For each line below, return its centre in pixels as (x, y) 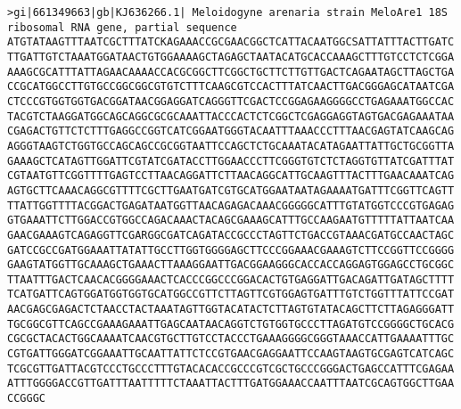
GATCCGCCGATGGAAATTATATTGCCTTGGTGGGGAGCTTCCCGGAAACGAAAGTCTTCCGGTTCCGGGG (231, 250)
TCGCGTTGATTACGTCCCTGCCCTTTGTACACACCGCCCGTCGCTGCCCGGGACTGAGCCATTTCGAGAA (231, 368)
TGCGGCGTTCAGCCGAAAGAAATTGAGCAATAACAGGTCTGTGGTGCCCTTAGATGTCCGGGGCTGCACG (231, 324)
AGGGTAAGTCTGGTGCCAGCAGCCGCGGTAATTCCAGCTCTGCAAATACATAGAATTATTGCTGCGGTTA (231, 146)
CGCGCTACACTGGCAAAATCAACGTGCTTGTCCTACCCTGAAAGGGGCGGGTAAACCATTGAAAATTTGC (231, 339)
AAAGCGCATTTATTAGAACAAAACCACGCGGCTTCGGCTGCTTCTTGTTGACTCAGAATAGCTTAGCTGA (231, 72)
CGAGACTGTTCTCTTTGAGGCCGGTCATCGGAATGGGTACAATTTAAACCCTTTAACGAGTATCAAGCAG (231, 131)
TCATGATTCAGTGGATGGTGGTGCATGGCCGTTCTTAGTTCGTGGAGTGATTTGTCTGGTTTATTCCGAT (231, 294)
